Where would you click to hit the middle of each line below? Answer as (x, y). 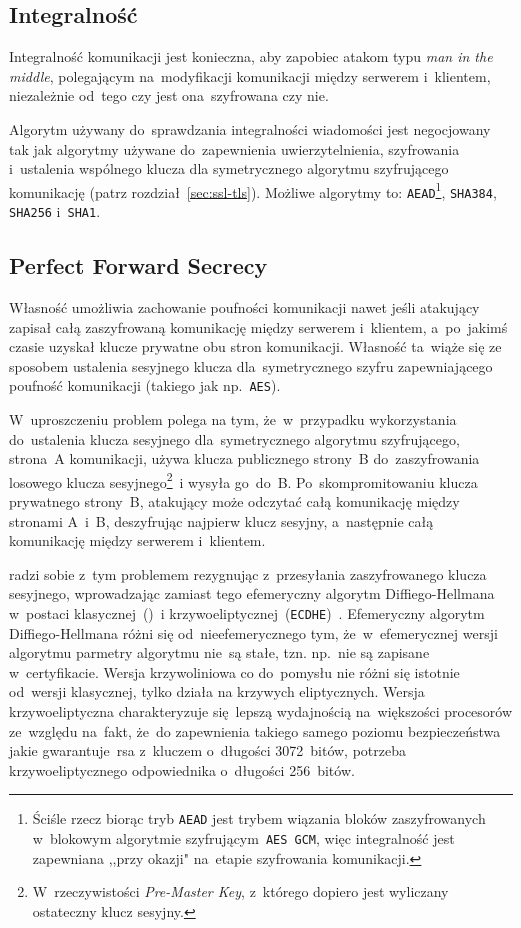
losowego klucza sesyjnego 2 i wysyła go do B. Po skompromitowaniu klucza (243, 480)
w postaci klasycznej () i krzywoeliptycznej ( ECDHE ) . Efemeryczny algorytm (247, 612)
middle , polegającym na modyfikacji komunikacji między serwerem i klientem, (250, 75)
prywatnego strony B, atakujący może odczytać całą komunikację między (234, 501)
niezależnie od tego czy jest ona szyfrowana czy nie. (169, 95)
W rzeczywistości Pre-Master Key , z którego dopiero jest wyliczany (240, 891)
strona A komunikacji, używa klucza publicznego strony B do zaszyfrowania (244, 458)
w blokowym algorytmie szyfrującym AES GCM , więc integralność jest (243, 838)
